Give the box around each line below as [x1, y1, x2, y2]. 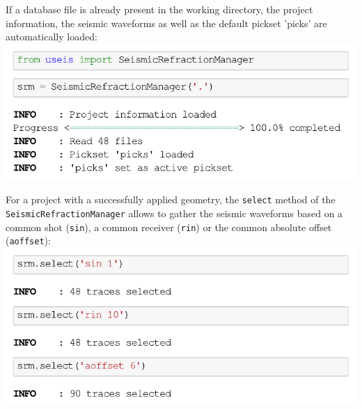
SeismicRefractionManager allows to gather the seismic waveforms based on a [6, 206, 343, 221]
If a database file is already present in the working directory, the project [6, 2, 313, 16]
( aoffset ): [6, 233, 51, 248]
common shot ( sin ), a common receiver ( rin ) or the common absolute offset [6, 219, 332, 234]
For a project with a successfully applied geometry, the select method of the [6, 192, 336, 207]
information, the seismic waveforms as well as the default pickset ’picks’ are [6, 15, 327, 30]
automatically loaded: [6, 29, 97, 44]
